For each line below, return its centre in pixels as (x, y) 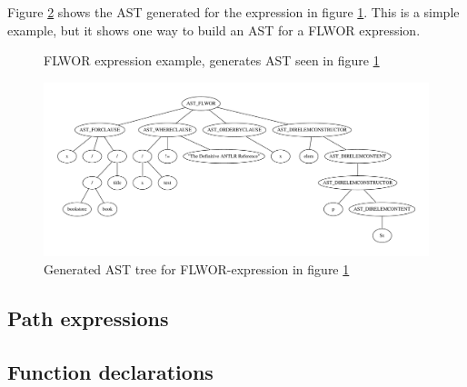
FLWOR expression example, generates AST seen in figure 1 (212, 60)
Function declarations (110, 371)
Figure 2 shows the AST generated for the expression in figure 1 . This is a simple (233, 12)
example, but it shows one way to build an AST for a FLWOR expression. (214, 30)
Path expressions (88, 318)
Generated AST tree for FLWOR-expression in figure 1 (197, 269)
